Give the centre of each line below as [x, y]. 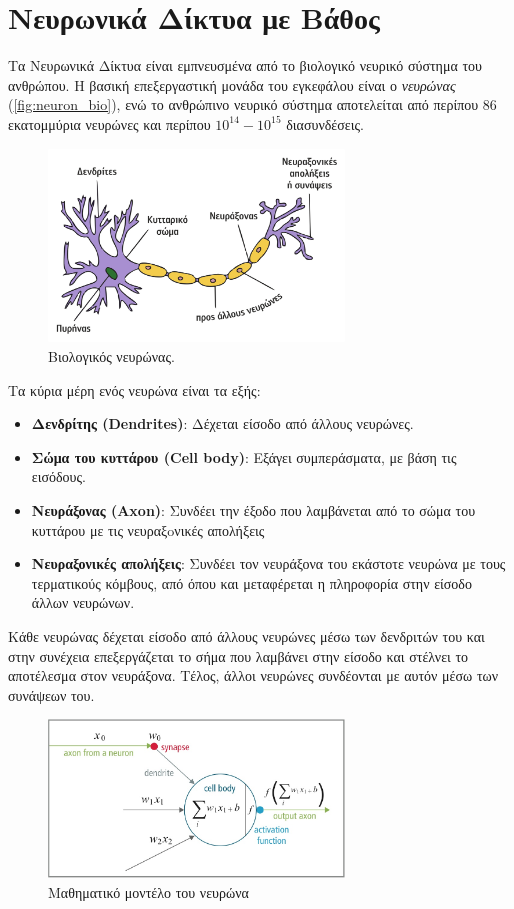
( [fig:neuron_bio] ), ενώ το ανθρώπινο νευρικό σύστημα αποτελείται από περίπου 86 [252, 104]
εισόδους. [58, 476]
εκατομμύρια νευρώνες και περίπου [109, 123]
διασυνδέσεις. [325, 123]
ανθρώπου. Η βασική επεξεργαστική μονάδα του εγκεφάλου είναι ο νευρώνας [232, 84]
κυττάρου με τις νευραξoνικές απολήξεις [148, 529]
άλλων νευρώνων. [83, 602]
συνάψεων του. [51, 694]
